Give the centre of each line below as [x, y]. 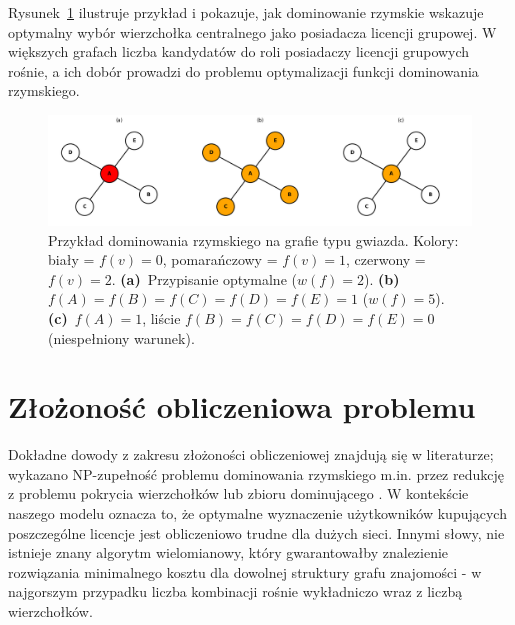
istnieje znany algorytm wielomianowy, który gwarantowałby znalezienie [228, 552]
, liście [161, 317]
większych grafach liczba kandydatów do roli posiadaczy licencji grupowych [239, 51]
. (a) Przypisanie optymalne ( [204, 278]
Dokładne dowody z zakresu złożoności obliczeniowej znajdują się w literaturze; [251, 454]
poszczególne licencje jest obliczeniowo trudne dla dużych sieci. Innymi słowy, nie [256, 532]
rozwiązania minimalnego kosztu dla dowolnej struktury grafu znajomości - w [245, 571]
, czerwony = [386, 259]
